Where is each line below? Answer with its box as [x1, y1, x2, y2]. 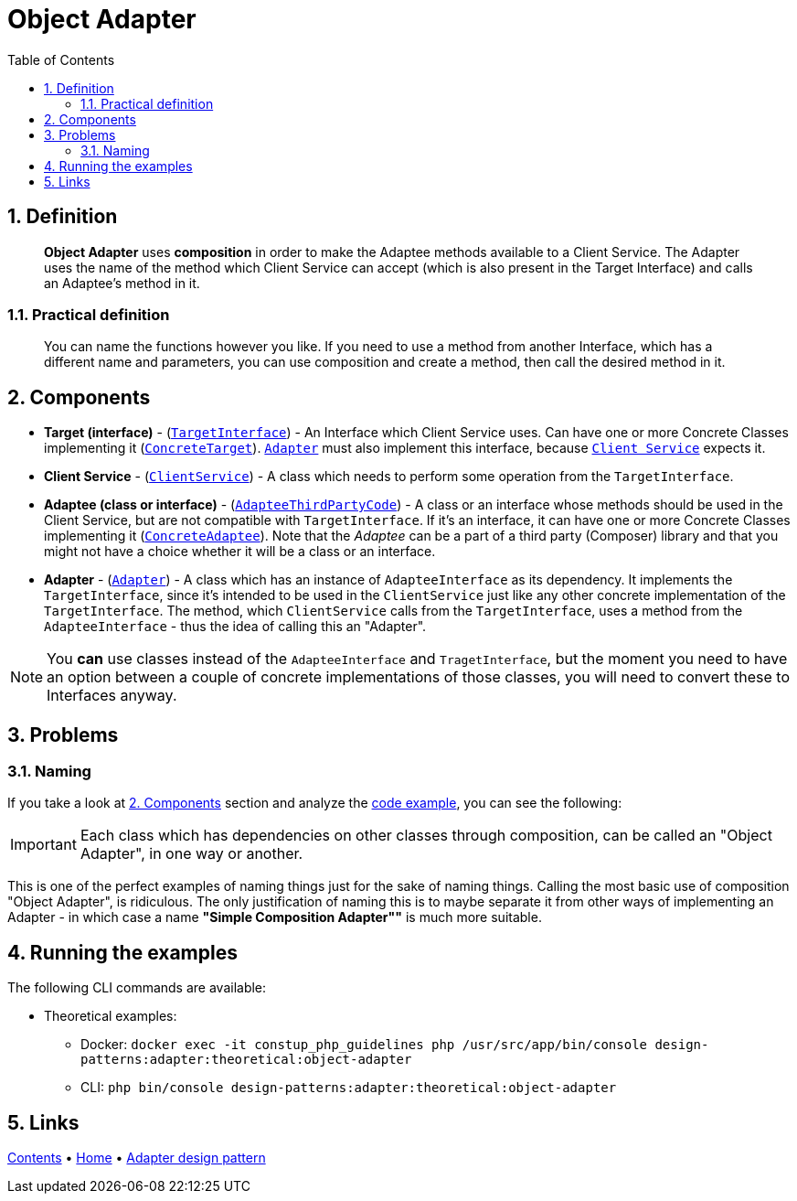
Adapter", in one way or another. [80, 844, 303, 863]
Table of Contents [7, 51, 115, 68]
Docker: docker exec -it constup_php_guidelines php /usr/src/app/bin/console [80, 1036, 648, 1053]
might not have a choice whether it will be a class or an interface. [44, 543, 436, 560]
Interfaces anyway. [47, 686, 177, 705]
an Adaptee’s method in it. [44, 274, 200, 291]
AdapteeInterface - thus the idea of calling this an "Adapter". [44, 618, 427, 635]
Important [10, 835, 77, 854]
